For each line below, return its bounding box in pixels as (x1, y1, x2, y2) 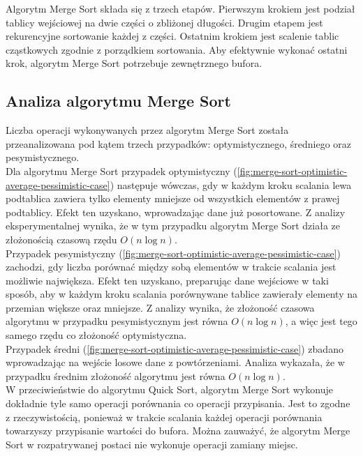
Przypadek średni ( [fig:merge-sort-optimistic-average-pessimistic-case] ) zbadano (6, 341, 343, 356)
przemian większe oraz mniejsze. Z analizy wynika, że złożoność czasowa (6, 300, 315, 314)
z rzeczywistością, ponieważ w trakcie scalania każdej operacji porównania (6, 409, 323, 424)
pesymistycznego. (6, 150, 80, 165)
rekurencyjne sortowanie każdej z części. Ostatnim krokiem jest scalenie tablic (6, 29, 339, 43)
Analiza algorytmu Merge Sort (6, 90, 231, 112)
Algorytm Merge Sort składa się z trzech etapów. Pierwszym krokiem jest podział (6, 1, 355, 15)
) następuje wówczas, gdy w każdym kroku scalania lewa (110, 177, 352, 192)
